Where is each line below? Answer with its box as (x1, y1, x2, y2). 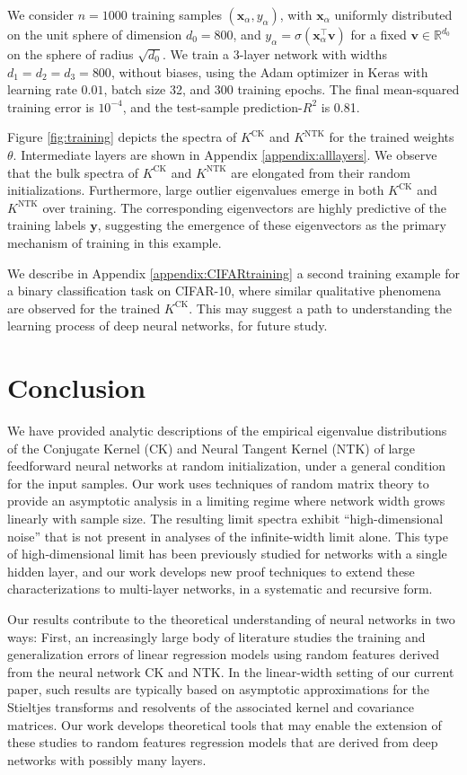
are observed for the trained (7, 298, 161, 317)
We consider (7, 5, 75, 23)
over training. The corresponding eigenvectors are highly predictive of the (42, 198, 446, 216)
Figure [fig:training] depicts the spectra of (7, 128, 237, 146)
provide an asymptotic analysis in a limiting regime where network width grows (7, 491, 445, 510)
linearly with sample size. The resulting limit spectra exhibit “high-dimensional (7, 509, 444, 527)
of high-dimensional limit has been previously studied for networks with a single (7, 544, 447, 563)
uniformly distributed (334, 5, 453, 23)
